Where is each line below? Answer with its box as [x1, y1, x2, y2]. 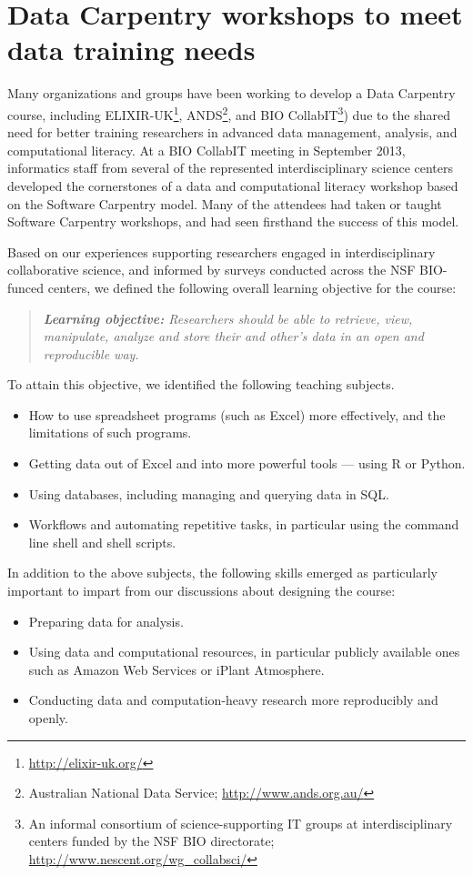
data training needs [7, 31, 256, 68]
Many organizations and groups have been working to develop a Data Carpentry [7, 84, 456, 103]
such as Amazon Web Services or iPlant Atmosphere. [28, 659, 325, 679]
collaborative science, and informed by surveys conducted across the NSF [7, 260, 416, 279]
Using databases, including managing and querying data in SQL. [28, 484, 389, 503]
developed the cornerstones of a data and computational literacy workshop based [7, 176, 458, 195]
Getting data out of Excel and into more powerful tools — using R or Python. [28, 454, 466, 473]
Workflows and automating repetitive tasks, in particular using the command [28, 515, 459, 534]
